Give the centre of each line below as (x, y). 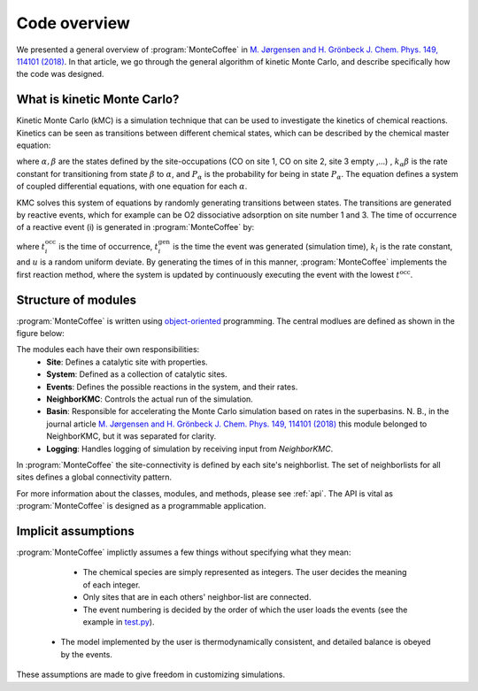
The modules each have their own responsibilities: (108, 349)
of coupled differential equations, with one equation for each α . (132, 187)
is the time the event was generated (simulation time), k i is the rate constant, (313, 247)
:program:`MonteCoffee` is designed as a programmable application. (141, 506)
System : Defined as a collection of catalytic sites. (137, 374)
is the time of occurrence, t (109, 246)
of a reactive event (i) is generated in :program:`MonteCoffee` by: (135, 227)
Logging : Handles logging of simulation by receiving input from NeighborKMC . (190, 449)
